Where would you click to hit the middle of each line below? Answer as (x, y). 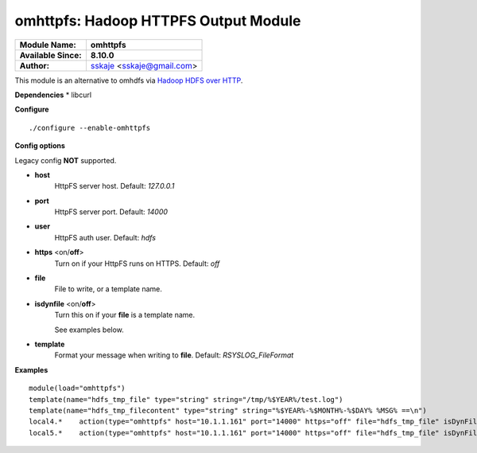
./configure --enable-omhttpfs (90, 128)
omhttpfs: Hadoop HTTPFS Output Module (158, 21)
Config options (40, 146)
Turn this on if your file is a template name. (125, 315)
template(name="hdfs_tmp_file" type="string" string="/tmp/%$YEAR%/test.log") (186, 399)
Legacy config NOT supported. (66, 160)
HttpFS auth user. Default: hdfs (105, 237)
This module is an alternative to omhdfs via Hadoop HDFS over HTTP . (129, 80)
